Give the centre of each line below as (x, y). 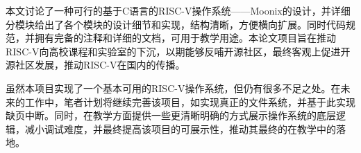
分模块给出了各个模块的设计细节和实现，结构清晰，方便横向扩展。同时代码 (176, 24)
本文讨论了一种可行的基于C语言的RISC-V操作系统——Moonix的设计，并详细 (178, 10)
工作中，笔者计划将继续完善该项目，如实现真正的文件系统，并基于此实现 (190, 101)
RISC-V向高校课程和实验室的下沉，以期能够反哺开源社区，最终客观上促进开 (178, 51)
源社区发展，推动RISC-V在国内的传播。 (95, 65)
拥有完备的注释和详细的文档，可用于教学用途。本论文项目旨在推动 (185, 38)
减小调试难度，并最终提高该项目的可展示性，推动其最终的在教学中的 (180, 128)
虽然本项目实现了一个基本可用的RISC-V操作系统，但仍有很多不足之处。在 (173, 88)
